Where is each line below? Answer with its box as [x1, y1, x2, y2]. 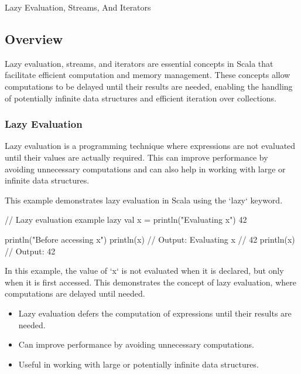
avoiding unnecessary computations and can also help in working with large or [5, 162, 286, 175]
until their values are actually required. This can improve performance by [5, 151, 268, 163]
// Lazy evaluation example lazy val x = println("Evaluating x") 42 [5, 213, 247, 226]
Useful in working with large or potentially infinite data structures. [18, 358, 259, 370]
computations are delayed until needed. [5, 287, 145, 300]
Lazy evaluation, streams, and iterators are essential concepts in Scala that [5, 57, 273, 69]
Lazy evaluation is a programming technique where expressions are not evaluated [5, 140, 296, 152]
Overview [5, 29, 63, 47]
